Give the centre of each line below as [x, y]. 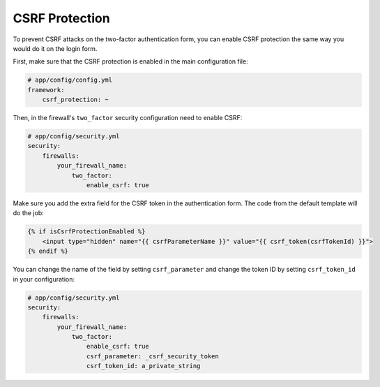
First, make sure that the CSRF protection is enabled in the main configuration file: [130, 61]
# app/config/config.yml [70, 80]
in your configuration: [44, 279]
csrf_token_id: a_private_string [143, 366]
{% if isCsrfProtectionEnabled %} [86, 232]
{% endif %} [48, 251]
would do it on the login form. [55, 48]
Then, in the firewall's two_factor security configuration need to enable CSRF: [128, 118]
